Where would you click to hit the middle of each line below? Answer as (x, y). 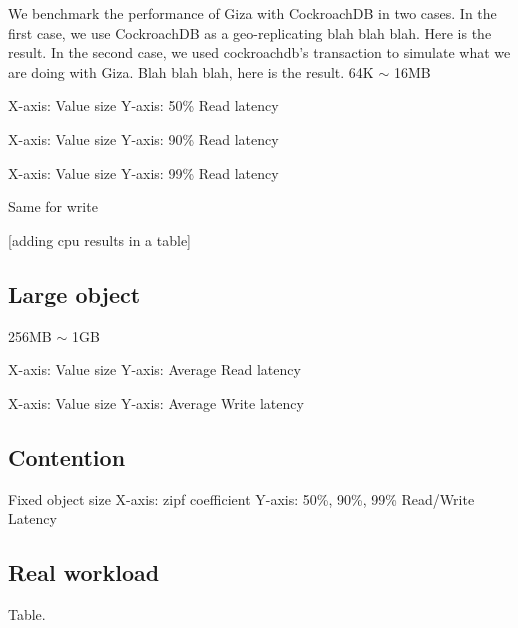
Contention (67, 456)
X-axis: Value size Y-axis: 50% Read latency (143, 105)
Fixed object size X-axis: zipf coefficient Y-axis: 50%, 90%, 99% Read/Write (241, 498)
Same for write (53, 206)
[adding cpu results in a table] (99, 239)
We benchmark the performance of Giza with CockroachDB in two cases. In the (252, 13)
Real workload (84, 572)
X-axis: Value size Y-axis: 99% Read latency (143, 172)
